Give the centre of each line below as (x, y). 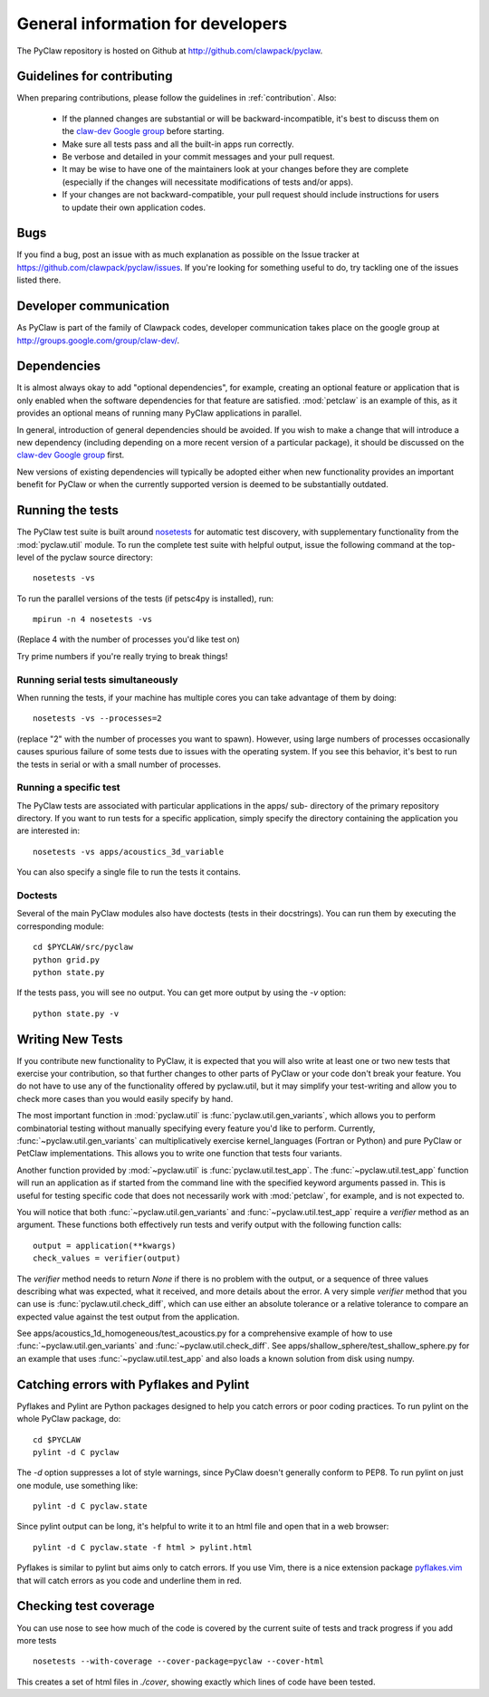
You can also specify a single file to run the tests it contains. (129, 872)
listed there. (39, 280)
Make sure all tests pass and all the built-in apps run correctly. (178, 144)
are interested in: (48, 831)
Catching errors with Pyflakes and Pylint (133, 1384)
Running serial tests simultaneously (97, 679)
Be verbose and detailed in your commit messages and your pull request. (198, 157)
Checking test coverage (86, 1606)
